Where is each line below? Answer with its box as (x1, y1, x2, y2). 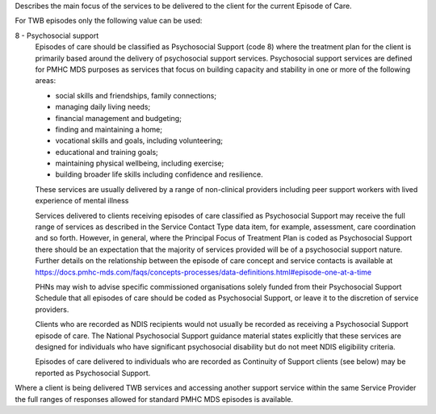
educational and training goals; (55, 147, 159, 157)
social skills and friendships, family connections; (55, 90, 217, 100)
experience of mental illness (35, 196, 129, 206)
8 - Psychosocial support (15, 31, 99, 40)
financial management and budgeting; (55, 113, 182, 123)
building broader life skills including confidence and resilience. (55, 169, 264, 179)
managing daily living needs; (55, 102, 151, 112)
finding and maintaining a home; (55, 124, 163, 134)
